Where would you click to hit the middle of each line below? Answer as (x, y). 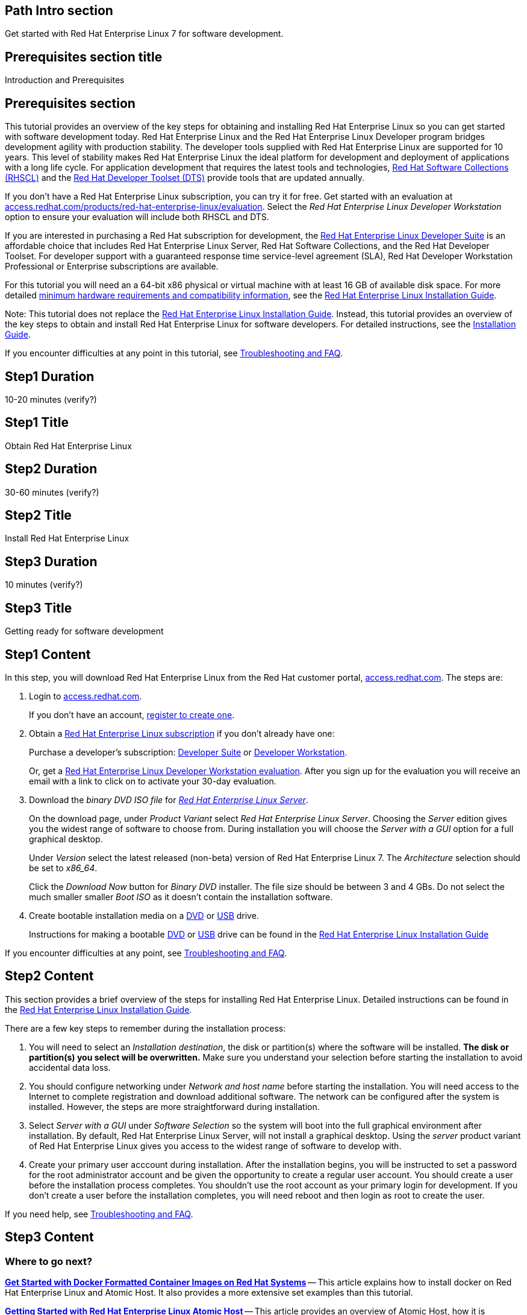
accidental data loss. (70, 1067)
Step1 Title (37, 423)
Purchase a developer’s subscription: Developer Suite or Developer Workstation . (188, 752)
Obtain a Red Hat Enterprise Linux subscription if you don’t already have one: (182, 734)
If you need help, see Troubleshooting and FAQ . (99, 1214)
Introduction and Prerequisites (65, 80)
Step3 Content (49, 1237)
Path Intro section (59, 11)
